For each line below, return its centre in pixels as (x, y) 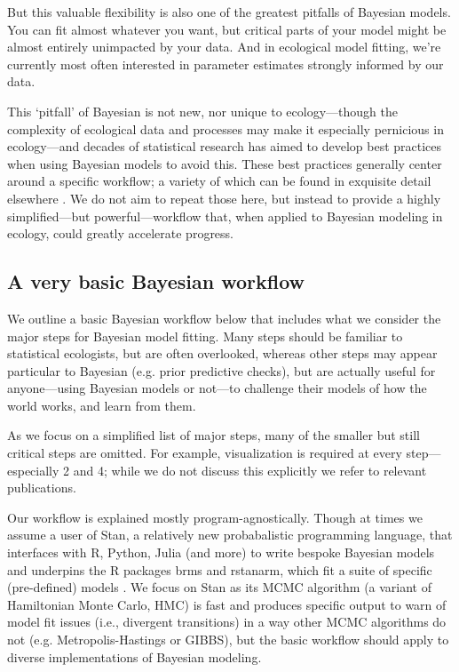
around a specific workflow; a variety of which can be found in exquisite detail (219, 181)
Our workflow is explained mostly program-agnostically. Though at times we (215, 517)
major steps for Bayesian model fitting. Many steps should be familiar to (205, 336)
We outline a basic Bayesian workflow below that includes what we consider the (224, 318)
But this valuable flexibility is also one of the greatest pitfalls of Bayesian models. (229, 12)
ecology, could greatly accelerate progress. (121, 233)
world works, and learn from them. (102, 405)
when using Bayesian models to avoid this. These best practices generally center (225, 163)
